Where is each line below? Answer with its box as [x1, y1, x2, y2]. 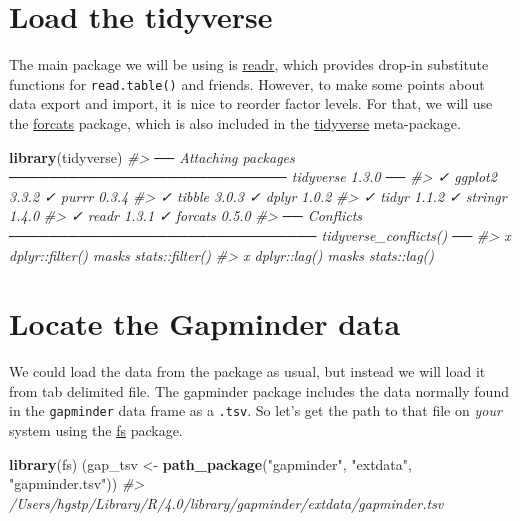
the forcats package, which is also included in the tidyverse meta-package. [9, 112, 461, 133]
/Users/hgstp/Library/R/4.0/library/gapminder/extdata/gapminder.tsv [9, 492, 444, 513]
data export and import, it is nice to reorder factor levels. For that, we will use [9, 93, 493, 114]
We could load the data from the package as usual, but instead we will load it [9, 361, 486, 382]
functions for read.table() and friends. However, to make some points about [9, 73, 485, 94]
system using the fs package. [9, 420, 183, 441]
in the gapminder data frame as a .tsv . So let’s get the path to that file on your [9, 400, 502, 421]
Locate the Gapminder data [9, 303, 401, 344]
